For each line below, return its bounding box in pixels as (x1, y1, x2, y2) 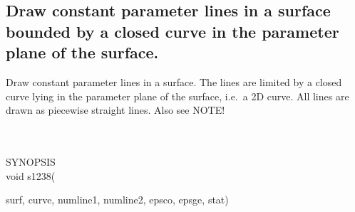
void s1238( (6, 168, 56, 183)
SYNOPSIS (6, 154, 56, 169)
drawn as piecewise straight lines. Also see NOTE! (6, 102, 225, 117)
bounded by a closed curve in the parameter (6, 20, 339, 42)
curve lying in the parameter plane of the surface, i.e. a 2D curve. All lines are (6, 88, 349, 103)
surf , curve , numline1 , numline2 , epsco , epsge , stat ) (6, 192, 229, 207)
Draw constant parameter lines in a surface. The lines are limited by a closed (6, 74, 342, 89)
